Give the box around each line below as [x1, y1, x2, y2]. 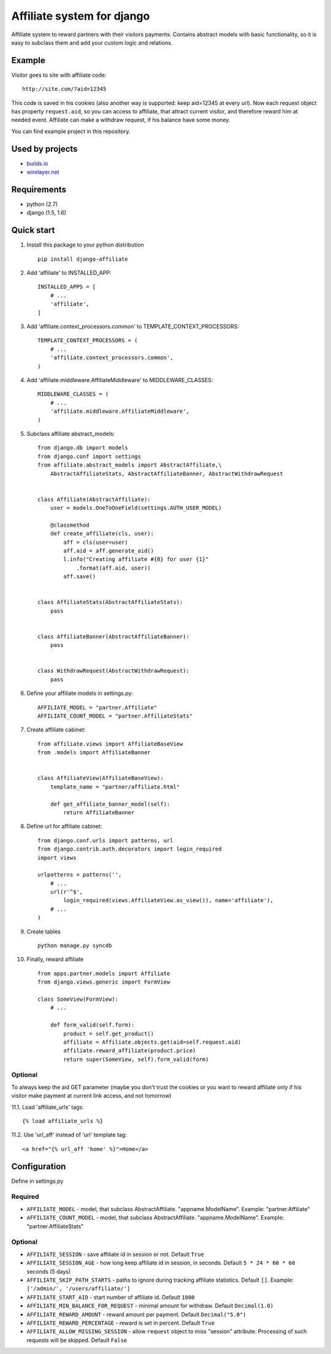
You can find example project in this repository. [11, 128, 131, 135]
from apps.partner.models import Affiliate [37, 970, 170, 977]
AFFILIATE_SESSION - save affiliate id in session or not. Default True [26, 1250, 205, 1258]
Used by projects [11, 143, 78, 154]
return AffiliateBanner [63, 809, 135, 816]
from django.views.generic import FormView [37, 979, 170, 985]
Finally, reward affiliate [26, 955, 84, 963]
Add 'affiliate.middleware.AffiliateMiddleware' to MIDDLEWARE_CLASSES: [26, 376, 213, 383]
